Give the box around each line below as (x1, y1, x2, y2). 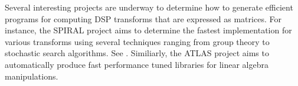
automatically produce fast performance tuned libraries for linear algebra (5, 58, 268, 70)
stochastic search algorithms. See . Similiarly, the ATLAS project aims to (5, 47, 269, 59)
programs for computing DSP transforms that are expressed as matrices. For (5, 12, 281, 25)
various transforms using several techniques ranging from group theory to (5, 35, 270, 47)
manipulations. (5, 70, 58, 82)
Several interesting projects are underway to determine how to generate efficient (5, 1, 293, 13)
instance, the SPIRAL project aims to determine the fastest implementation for (5, 24, 292, 36)
